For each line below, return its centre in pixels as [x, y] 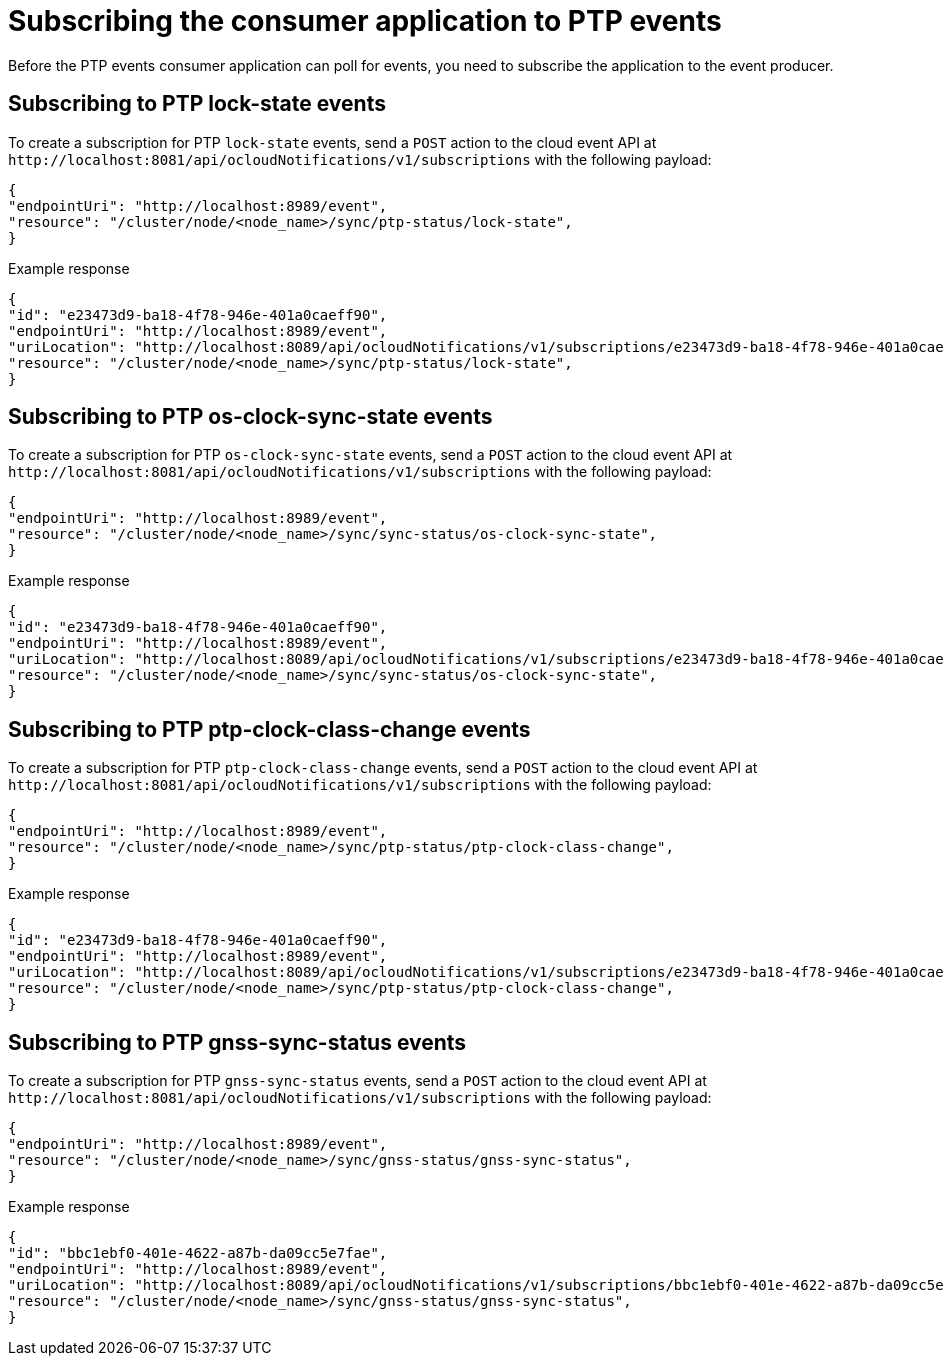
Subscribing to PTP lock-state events [197, 104]
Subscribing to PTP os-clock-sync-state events [250, 417]
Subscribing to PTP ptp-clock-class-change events [269, 729]
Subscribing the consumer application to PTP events [365, 21]
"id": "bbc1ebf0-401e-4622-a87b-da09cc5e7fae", [198, 1253]
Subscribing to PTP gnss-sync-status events [237, 1042]
